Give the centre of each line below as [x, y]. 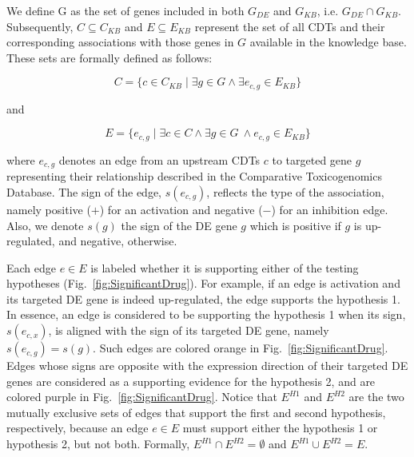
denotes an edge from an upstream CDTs [159, 159]
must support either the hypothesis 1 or [280, 428]
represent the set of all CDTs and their [290, 26]
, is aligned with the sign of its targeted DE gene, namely [189, 330]
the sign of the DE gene [179, 225]
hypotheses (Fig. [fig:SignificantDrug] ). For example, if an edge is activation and [203, 283]
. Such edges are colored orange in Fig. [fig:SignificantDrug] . [241, 348]
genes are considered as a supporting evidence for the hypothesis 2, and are [191, 381]
